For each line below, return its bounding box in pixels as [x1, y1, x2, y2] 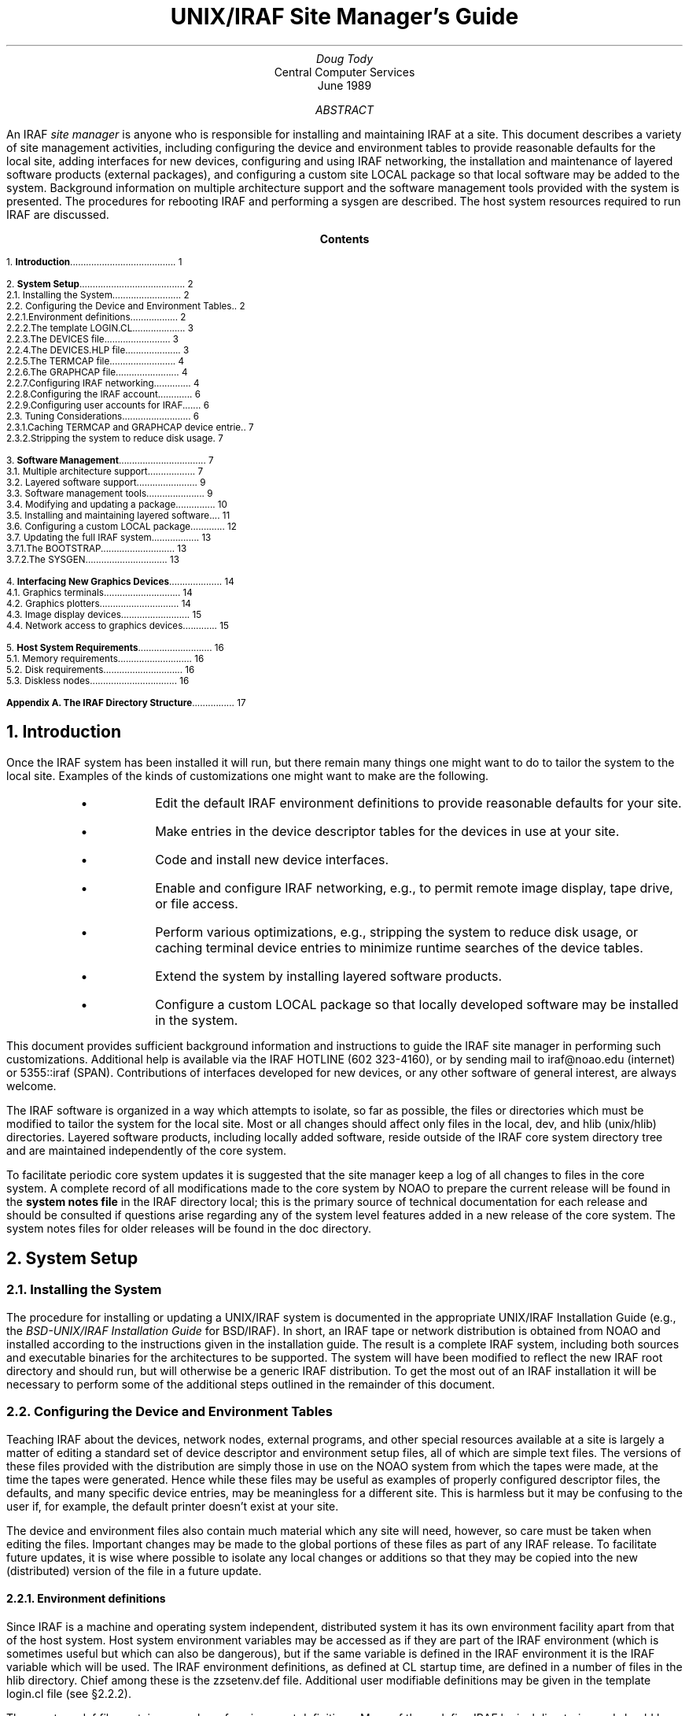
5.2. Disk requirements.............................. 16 [6, 664, 195, 675]
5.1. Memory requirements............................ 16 [6, 653, 204, 664]
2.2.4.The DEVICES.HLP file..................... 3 [6, 344, 190, 356]
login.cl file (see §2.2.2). [6, 1686, 131, 1700]
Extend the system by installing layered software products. [155, 967, 502, 984]
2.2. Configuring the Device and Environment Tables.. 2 [6, 300, 245, 312]
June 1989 [317, 78, 372, 92]
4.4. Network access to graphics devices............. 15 [6, 619, 229, 631]
